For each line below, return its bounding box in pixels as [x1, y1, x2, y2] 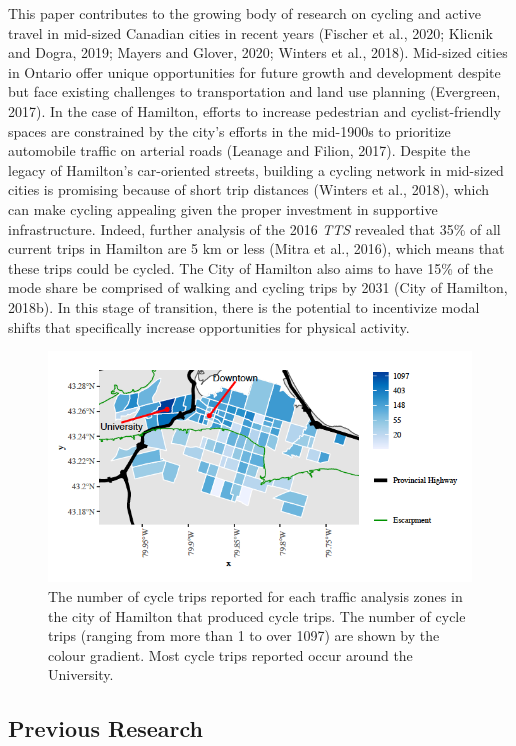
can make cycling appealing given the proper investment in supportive [8, 198, 438, 219]
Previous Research [8, 713, 204, 744]
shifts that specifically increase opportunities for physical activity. [8, 316, 410, 337]
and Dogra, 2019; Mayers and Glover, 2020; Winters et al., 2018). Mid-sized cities [8, 42, 508, 63]
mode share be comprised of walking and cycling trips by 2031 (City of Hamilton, [8, 277, 508, 298]
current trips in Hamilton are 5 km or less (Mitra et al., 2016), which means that [8, 238, 505, 259]
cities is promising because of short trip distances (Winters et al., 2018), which [8, 179, 490, 200]
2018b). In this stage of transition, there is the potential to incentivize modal [8, 296, 480, 317]
